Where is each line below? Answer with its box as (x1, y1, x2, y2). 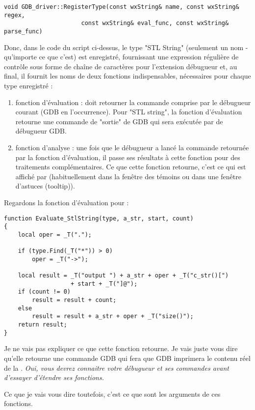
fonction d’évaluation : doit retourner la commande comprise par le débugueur (15, 97, 251, 107)
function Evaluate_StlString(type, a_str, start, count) (4, 215, 194, 222)
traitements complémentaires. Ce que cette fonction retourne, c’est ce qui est (15, 162, 246, 172)
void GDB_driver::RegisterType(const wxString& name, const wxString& (4, 3, 239, 10)
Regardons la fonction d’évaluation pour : (4, 197, 129, 207)
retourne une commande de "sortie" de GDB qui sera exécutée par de (15, 116, 223, 126)
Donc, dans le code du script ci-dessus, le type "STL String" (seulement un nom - (4, 42, 248, 52)
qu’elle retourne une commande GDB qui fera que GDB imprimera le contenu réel (4, 353, 251, 363)
